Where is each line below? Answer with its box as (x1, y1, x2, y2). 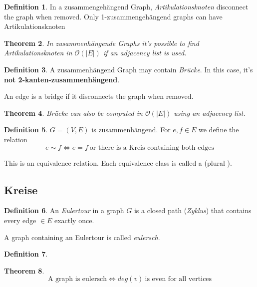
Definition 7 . (4, 249, 48, 259)
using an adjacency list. (174, 107, 246, 118)
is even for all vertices (145, 276, 212, 283)
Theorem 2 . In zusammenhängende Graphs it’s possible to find (4, 37, 199, 48)
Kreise (4, 182, 38, 197)
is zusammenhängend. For (91, 124, 171, 135)
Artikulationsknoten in (4, 47, 72, 58)
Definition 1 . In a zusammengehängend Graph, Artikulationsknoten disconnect (4, 1, 249, 11)
